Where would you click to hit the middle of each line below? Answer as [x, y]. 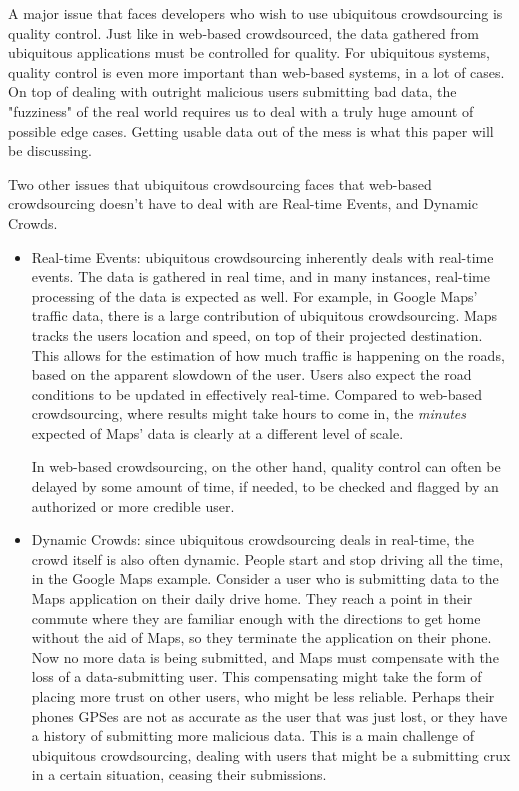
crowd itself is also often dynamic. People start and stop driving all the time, [267, 558]
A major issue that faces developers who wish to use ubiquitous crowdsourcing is [255, 13]
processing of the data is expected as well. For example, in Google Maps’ [254, 295]
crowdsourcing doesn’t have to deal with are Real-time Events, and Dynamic [243, 203]
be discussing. [50, 150]
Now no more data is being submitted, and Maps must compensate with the [265, 656]
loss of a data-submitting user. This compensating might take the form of [256, 676]
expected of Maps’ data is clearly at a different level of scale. [217, 432]
